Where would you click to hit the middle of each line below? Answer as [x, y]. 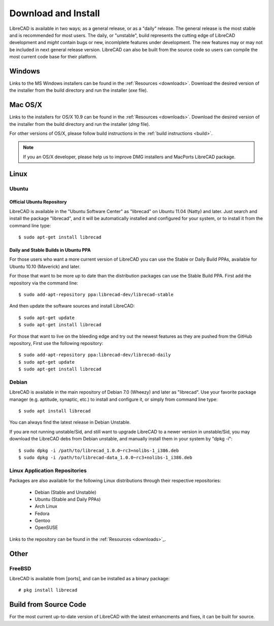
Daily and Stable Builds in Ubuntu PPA [50, 250]
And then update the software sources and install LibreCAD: [72, 306]
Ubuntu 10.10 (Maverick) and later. [45, 266]
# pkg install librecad [48, 590]
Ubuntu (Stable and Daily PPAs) [68, 499]
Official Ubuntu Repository [38, 202]
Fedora [42, 513]
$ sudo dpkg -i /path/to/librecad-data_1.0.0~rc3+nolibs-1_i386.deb [105, 457]
